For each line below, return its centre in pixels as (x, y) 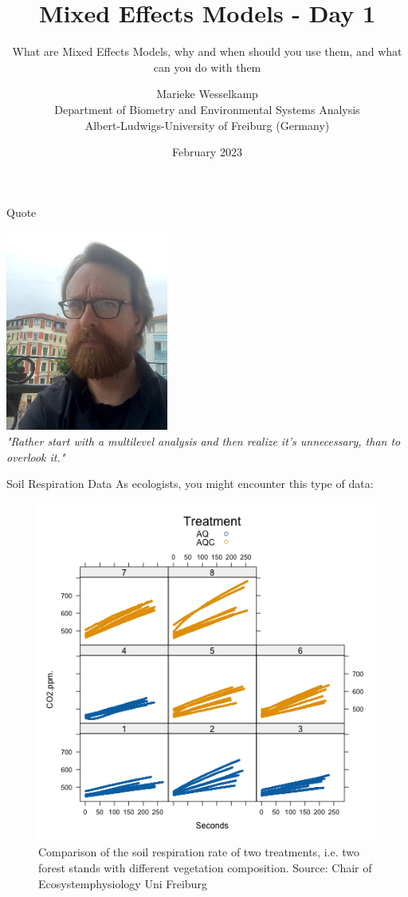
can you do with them (207, 67)
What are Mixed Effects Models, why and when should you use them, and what (207, 51)
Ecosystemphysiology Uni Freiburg (123, 883)
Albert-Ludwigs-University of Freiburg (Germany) (207, 125)
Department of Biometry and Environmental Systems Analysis (207, 109)
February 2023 (207, 152)
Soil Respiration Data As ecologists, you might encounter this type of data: (190, 484)
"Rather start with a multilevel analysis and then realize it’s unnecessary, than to (204, 441)
